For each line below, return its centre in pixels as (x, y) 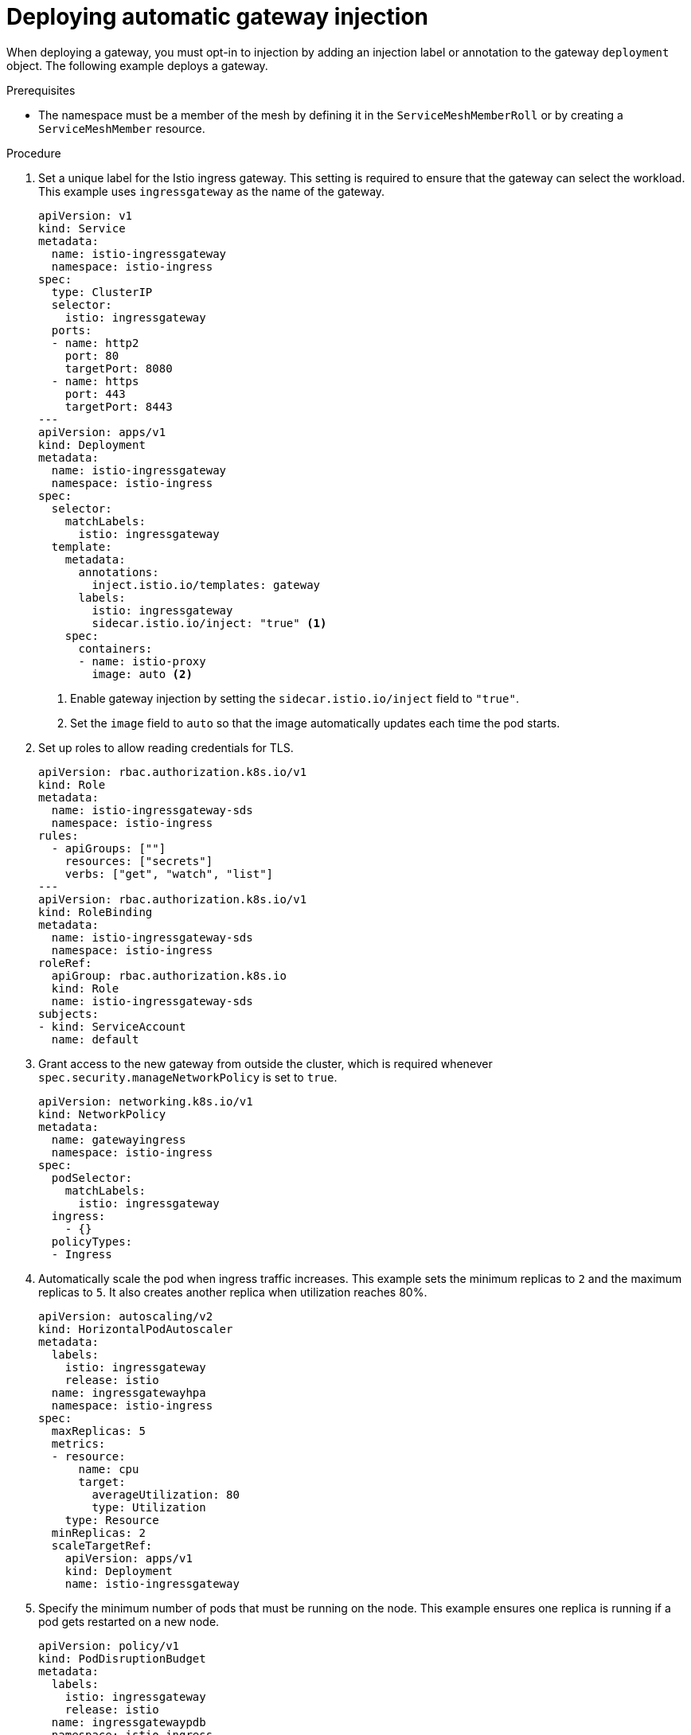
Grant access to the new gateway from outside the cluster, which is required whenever (265, 1063)
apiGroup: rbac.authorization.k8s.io (169, 975)
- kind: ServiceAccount (112, 1026)
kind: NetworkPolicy (102, 1114)
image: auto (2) (142, 674)
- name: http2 (95, 343)
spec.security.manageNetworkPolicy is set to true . (188, 1077)
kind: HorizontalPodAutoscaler (136, 1329)
